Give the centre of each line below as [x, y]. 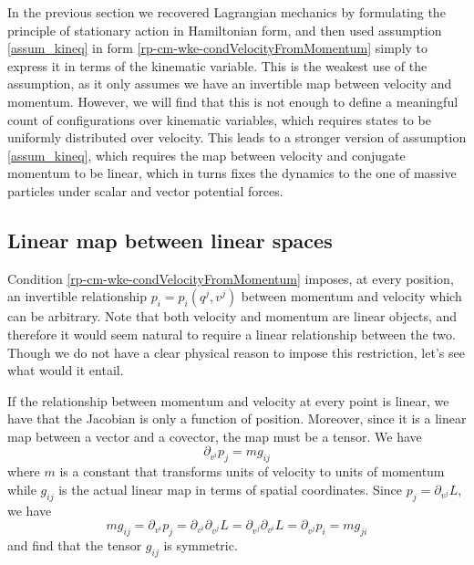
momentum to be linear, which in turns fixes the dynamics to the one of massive [232, 173]
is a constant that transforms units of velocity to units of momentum [252, 471]
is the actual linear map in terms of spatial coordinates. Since [230, 489]
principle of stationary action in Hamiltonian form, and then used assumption [225, 30]
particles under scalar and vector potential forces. [145, 190]
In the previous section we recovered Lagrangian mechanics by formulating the [227, 12]
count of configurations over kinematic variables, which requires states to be [219, 119]
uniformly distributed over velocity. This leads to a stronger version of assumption [237, 137]
